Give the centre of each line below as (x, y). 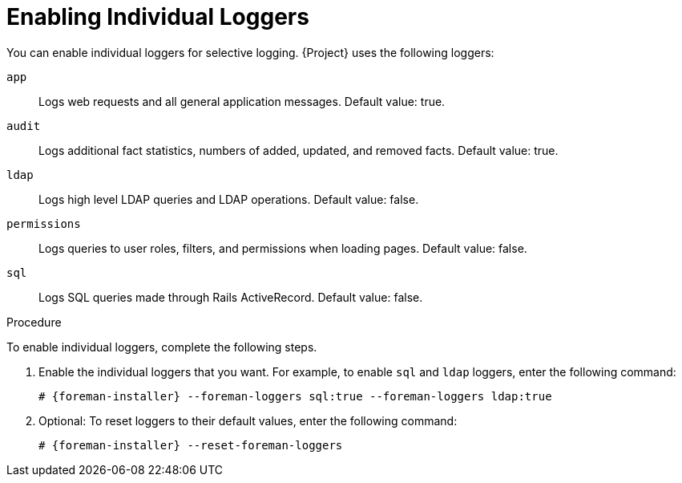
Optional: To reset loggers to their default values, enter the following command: (248, 420)
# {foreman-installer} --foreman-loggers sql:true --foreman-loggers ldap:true (295, 396)
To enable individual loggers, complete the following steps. (162, 347)
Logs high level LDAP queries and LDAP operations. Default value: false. (229, 199)
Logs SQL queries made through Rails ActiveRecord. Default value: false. (231, 297)
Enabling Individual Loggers (158, 17)
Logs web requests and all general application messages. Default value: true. (242, 101)
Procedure (34, 322)
